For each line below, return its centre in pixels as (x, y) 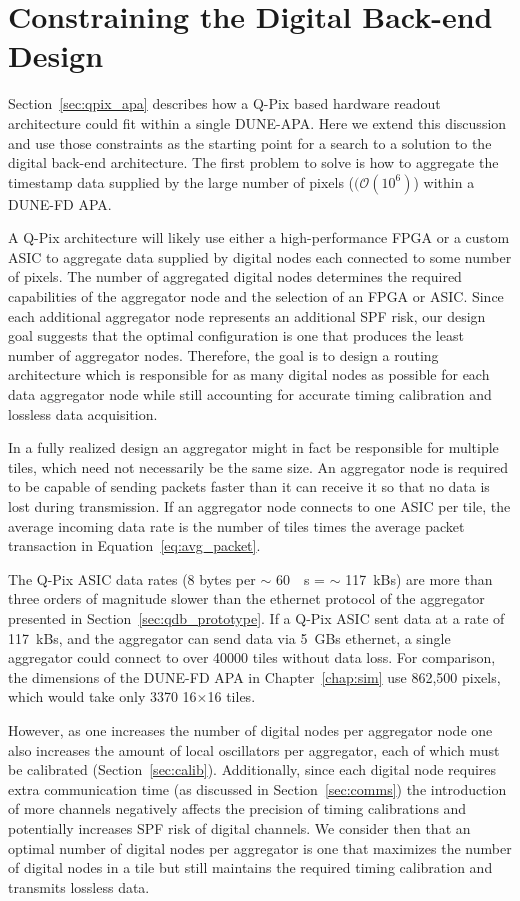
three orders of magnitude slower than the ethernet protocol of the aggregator (246, 598)
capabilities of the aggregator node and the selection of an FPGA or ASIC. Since (256, 296)
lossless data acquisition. (83, 413)
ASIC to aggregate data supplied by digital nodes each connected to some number (260, 256)
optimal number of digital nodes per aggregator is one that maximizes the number (260, 847)
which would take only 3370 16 (102, 696)
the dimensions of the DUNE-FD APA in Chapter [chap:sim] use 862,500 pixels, (254, 676)
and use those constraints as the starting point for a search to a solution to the (250, 142)
